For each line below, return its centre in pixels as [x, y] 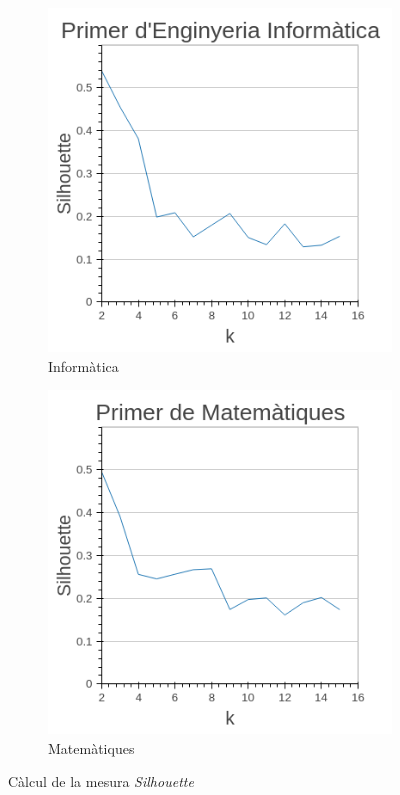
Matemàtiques [91, 747]
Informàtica [83, 365]
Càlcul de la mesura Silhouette [101, 781]
